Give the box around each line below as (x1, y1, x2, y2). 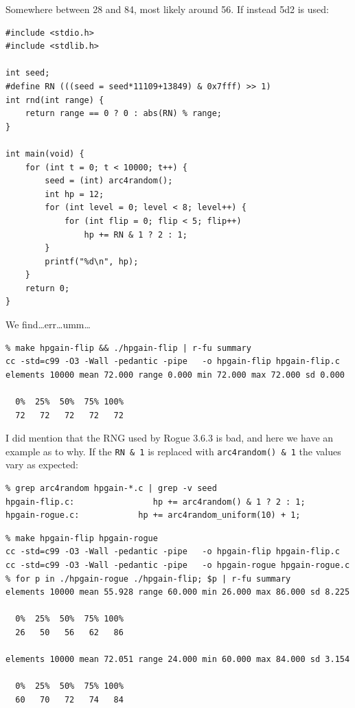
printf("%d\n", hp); (45, 256, 139, 266)
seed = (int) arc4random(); (45, 176, 173, 186)
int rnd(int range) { (5, 95, 104, 105)
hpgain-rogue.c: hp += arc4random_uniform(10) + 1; (5, 510, 301, 521)
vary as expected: (5, 457, 78, 472)
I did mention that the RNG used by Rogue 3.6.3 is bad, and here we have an (5, 431, 334, 445)
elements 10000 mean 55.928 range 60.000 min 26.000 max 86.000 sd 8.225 (5, 587, 350, 597)
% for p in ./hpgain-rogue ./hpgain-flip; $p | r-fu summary (5, 573, 291, 584)
